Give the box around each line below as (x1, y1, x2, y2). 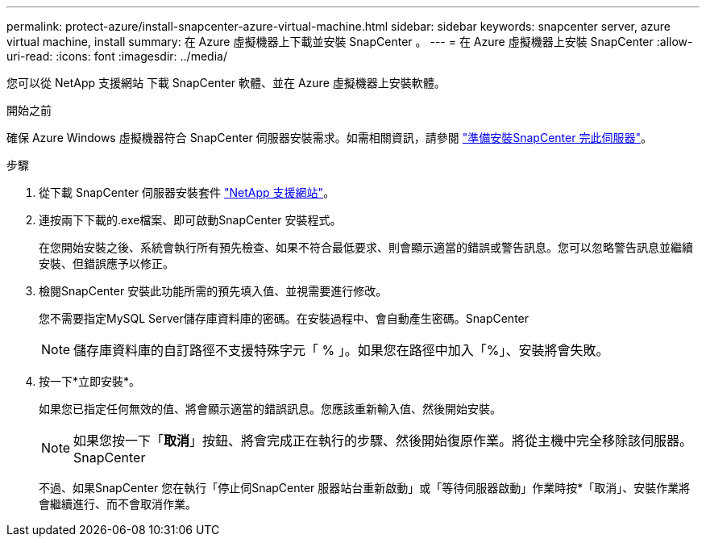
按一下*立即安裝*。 (39, 374, 141, 388)
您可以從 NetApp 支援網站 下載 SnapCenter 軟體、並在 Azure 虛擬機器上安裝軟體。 (6, 76, 446, 90)
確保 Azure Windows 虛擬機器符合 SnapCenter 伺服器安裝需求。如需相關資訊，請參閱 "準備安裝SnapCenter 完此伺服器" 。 (6, 131, 652, 144)
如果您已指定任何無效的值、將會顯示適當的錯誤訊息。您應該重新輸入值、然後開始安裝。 (39, 402, 501, 416)
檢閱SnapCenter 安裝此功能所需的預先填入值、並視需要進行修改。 (39, 284, 388, 298)
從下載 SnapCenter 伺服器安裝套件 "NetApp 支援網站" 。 (39, 186, 335, 199)
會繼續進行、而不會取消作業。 (39, 497, 197, 511)
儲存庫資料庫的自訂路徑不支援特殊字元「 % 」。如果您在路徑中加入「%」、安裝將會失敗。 (73, 342, 609, 358)
